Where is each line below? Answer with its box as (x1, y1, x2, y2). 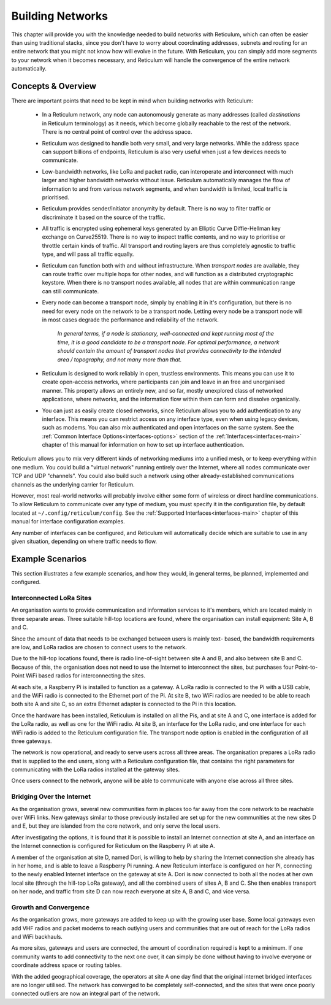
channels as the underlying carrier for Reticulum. (11, 480, 135, 488)
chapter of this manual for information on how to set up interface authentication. (42, 441, 245, 449)
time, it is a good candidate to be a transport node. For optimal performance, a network (57, 338, 280, 346)
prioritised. (42, 193, 70, 201)
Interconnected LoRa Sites (11, 594, 92, 603)
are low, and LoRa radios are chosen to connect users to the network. (11, 643, 187, 650)
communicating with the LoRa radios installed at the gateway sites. (11, 766, 180, 773)
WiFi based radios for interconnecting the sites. (25, 672, 145, 679)
